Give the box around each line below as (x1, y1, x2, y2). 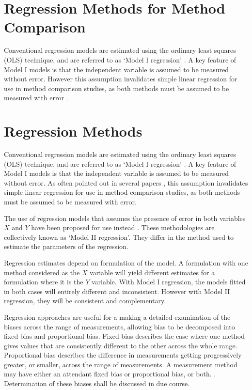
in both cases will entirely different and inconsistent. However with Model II (4, 286, 230, 296)
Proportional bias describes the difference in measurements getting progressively (4, 350, 242, 360)
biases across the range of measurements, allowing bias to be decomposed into (4, 321, 235, 331)
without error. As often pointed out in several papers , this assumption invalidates (4, 177, 248, 187)
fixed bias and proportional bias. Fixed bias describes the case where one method (4, 331, 245, 341)
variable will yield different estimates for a (90, 267, 215, 277)
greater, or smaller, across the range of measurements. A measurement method (4, 359, 237, 369)
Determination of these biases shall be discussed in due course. (4, 378, 190, 389)
